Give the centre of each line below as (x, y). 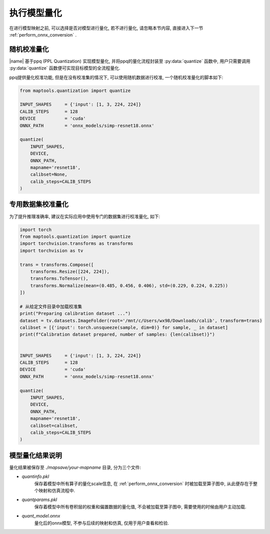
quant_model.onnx (41, 516)
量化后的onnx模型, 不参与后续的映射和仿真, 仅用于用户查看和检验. (102, 523)
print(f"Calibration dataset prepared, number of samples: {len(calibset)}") (117, 334)
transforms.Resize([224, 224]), (70, 271)
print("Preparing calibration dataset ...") (75, 313)
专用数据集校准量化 (39, 204)
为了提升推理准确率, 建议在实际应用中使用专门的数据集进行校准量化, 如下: (84, 216)
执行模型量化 (36, 13)
